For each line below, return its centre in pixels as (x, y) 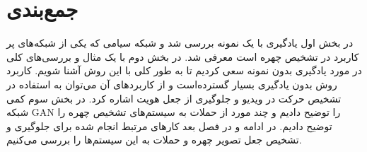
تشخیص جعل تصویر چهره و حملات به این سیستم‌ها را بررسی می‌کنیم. (154, 140)
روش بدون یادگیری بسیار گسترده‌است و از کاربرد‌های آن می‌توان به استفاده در (172, 84)
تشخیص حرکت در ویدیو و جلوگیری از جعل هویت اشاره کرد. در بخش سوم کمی (174, 98)
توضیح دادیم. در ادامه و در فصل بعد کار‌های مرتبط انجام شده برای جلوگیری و (169, 125)
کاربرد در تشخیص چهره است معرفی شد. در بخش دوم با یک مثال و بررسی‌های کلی (183, 56)
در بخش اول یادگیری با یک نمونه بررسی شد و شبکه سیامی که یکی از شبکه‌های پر (180, 43)
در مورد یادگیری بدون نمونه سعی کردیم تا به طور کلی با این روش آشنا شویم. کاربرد (184, 70)
